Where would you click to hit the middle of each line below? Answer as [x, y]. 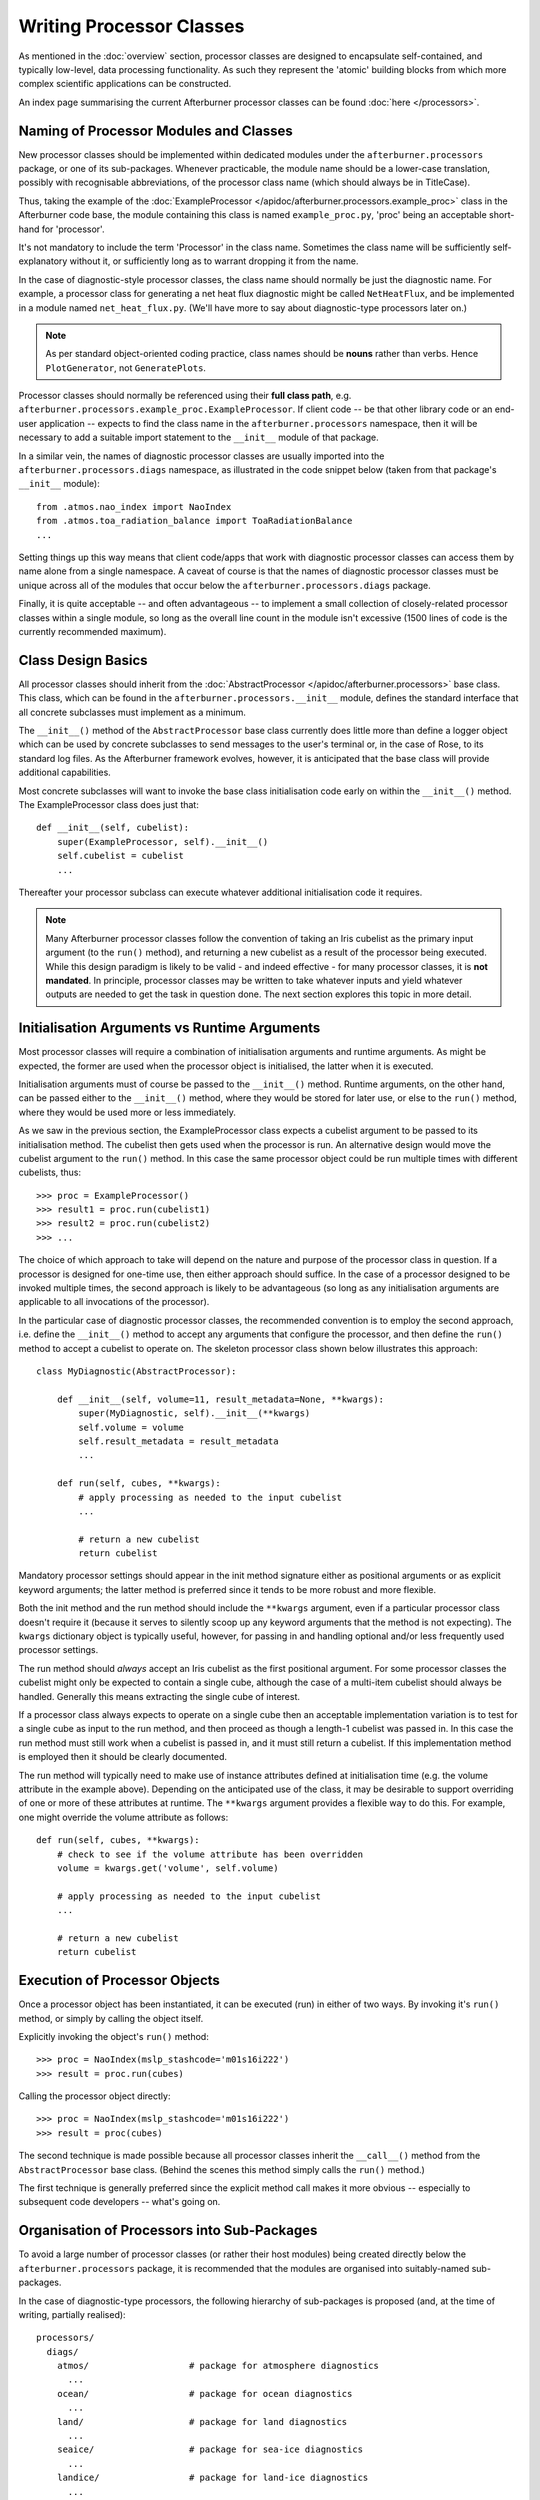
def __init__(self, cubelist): [113, 828]
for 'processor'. [73, 229]
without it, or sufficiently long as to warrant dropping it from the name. [214, 261]
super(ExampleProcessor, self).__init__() [162, 841]
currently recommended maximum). [92, 631]
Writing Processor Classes [131, 26]
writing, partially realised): [72, 2314]
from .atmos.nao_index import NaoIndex [134, 506]
